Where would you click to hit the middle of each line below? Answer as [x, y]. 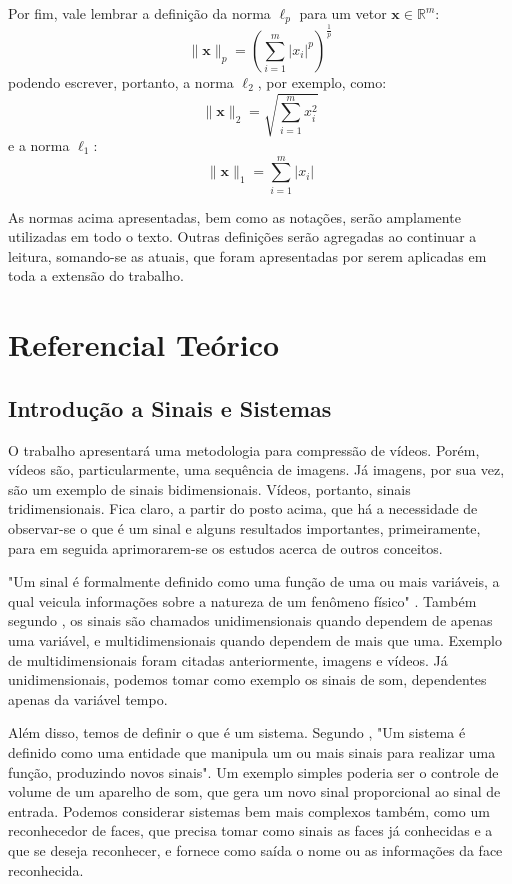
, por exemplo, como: [322, 81]
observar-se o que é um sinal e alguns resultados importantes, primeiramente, [244, 528]
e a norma [39, 144]
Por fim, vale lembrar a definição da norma [139, 13]
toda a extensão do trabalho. [96, 275]
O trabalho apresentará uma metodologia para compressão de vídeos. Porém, [244, 449]
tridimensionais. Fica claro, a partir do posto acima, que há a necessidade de [243, 508]
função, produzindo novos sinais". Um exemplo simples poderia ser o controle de [253, 771]
